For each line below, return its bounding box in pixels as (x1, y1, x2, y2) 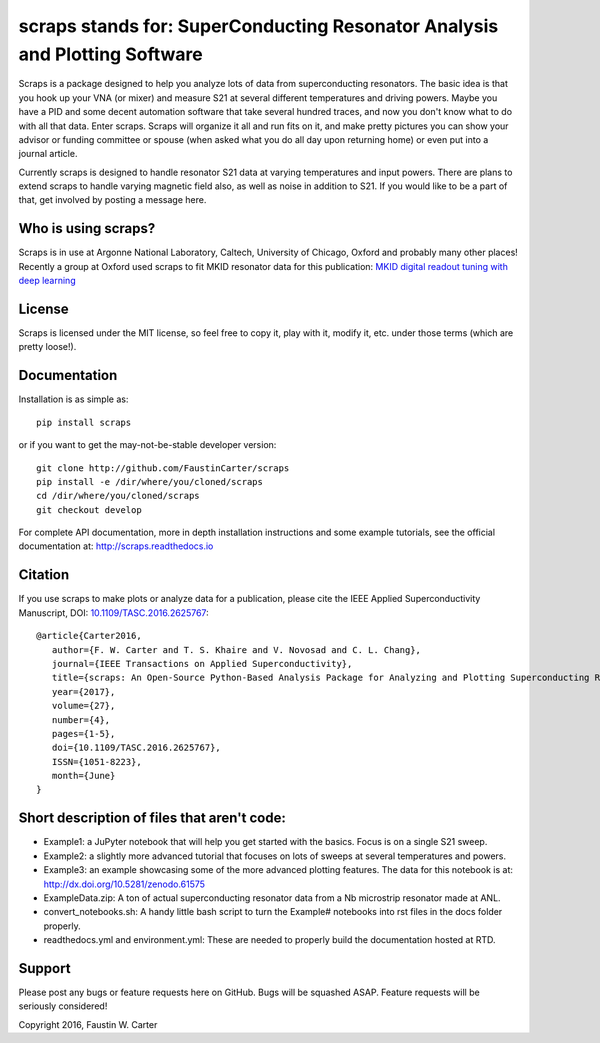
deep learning (18, 275, 76, 287)
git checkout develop (36, 504, 142, 515)
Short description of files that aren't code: (18, 810, 287, 827)
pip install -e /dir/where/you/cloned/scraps (36, 476, 264, 487)
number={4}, (51, 714, 111, 725)
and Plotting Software (18, 43, 204, 65)
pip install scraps (36, 416, 132, 428)
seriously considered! (18, 1000, 108, 1012)
